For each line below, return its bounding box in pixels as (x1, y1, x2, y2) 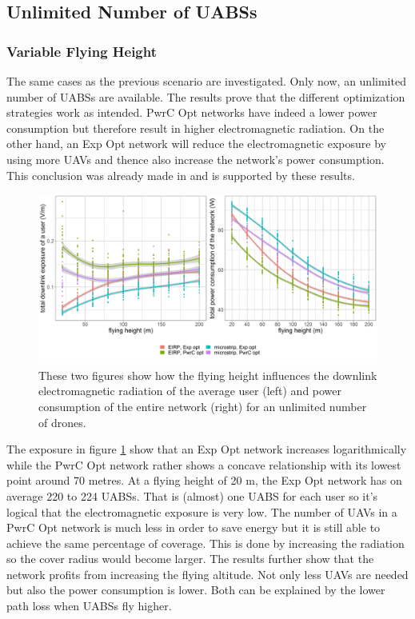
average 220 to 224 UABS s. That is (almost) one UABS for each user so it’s (6, 487, 378, 504)
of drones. (38, 413, 86, 430)
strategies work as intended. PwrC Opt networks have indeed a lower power (6, 104, 377, 121)
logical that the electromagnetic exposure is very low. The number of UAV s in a (6, 503, 397, 520)
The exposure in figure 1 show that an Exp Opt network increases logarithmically (6, 441, 407, 457)
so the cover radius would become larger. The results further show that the (6, 550, 374, 567)
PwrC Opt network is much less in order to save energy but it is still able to (6, 519, 381, 536)
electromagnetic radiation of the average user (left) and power (38, 382, 342, 399)
